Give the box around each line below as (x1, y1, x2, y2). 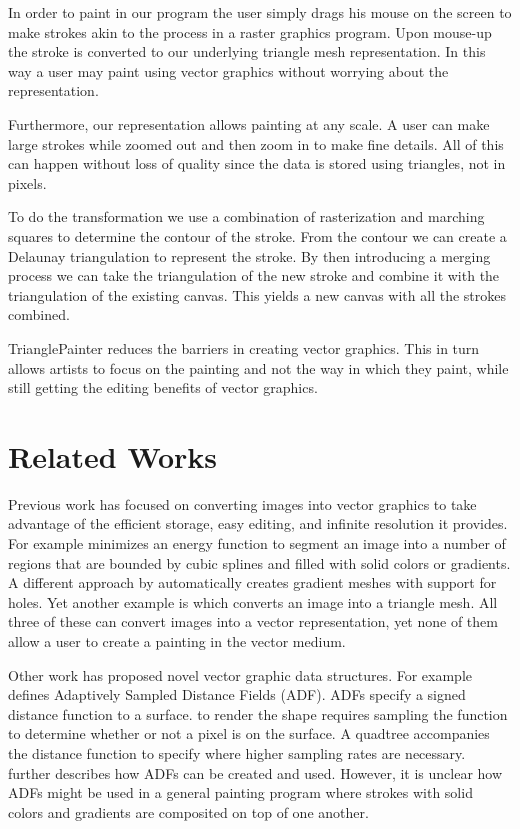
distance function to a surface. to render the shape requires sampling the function (8, 703, 508, 724)
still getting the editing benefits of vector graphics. (8, 377, 318, 398)
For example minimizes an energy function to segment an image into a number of (8, 533, 506, 553)
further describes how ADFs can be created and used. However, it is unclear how (8, 762, 503, 783)
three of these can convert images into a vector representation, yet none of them (8, 611, 498, 632)
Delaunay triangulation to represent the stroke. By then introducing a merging (8, 245, 491, 266)
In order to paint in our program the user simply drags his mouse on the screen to (8, 2, 512, 22)
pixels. (8, 172, 47, 193)
